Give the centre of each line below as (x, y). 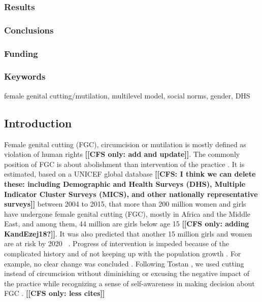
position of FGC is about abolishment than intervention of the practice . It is (124, 164)
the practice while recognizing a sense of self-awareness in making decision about (129, 283)
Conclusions (29, 30)
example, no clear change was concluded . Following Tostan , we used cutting (124, 263)
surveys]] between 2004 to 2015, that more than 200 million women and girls (125, 204)
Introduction (38, 123)
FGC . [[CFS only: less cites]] (55, 293)
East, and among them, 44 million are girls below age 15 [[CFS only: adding (127, 224)
